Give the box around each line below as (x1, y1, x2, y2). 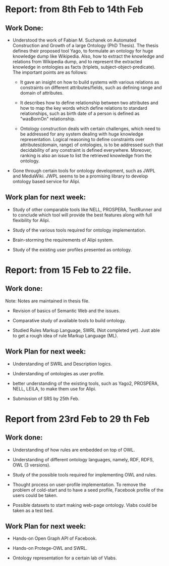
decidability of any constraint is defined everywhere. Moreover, (20, 147, 152, 153)
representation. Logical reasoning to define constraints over (20, 137, 145, 142)
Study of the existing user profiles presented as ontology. (12, 246, 132, 252)
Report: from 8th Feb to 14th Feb (5, 4, 144, 15)
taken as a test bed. (12, 507, 54, 513)
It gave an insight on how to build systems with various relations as (20, 79, 159, 85)
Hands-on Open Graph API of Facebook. (12, 535, 97, 542)
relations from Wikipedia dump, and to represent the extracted (12, 59, 142, 64)
